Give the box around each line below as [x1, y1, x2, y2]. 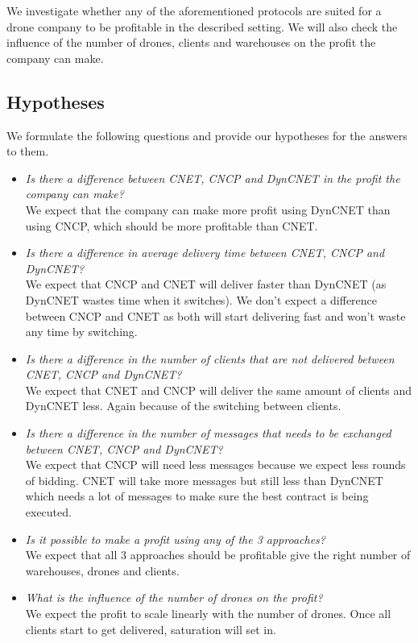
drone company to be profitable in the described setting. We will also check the [6, 18, 398, 35]
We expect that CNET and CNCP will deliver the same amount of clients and [25, 381, 412, 398]
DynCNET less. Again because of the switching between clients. [25, 397, 341, 414]
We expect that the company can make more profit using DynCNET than [25, 201, 391, 218]
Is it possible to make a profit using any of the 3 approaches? [25, 530, 325, 547]
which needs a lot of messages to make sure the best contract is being [25, 487, 369, 504]
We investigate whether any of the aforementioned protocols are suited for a [6, 2, 382, 19]
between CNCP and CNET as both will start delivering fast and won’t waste [25, 307, 406, 324]
